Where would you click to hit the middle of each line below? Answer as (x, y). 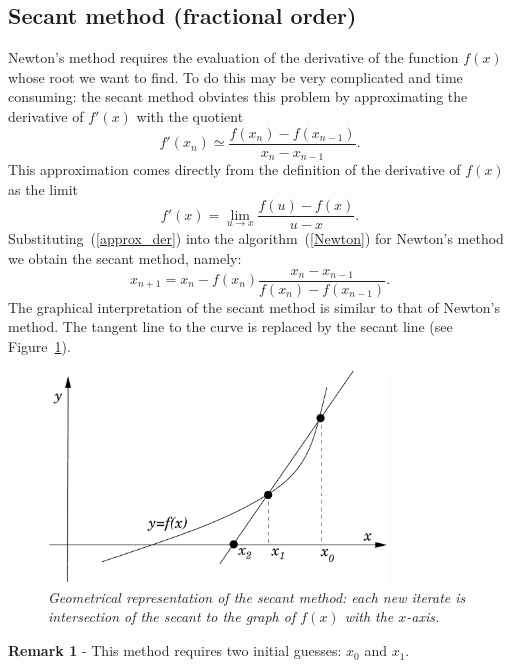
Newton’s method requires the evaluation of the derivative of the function (233, 57)
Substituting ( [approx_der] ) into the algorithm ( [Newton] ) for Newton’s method (256, 238)
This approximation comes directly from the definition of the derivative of (234, 169)
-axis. (423, 616)
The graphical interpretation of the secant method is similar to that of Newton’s (254, 306)
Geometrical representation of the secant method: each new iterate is (257, 596)
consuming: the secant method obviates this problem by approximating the (238, 96)
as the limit (43, 188)
